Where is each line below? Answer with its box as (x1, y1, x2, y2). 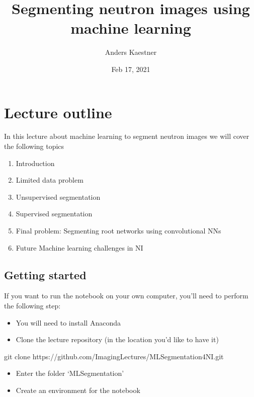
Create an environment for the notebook (16, 384, 140, 395)
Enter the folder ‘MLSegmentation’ (16, 368, 124, 378)
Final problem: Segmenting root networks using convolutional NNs (16, 225, 221, 235)
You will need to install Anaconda (16, 317, 121, 328)
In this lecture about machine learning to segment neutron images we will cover (4, 131, 249, 141)
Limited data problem (16, 175, 83, 185)
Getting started (4, 267, 87, 282)
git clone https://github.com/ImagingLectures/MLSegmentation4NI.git (4, 351, 224, 361)
